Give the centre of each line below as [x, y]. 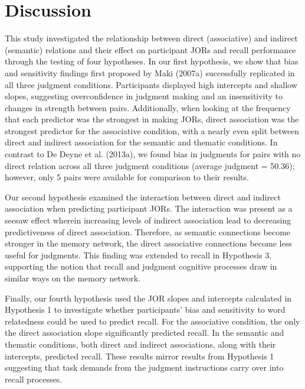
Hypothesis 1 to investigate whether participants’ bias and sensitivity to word [145, 309]
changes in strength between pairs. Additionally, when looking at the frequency [148, 107]
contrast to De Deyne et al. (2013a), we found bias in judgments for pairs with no [153, 154]
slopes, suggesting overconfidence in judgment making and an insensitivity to [144, 96]
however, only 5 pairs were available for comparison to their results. [127, 177]
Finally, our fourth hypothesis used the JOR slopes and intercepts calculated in [148, 298]
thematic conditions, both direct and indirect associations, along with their [140, 344]
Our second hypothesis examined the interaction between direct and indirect [143, 197]
